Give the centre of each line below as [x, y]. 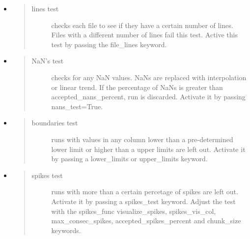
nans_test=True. [77, 106]
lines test [45, 8]
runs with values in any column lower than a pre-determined [142, 139]
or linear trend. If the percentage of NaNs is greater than [137, 87]
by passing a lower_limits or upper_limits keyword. [129, 159]
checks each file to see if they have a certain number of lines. [142, 25]
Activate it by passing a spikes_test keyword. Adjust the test [143, 201]
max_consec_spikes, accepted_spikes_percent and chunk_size [146, 221]
